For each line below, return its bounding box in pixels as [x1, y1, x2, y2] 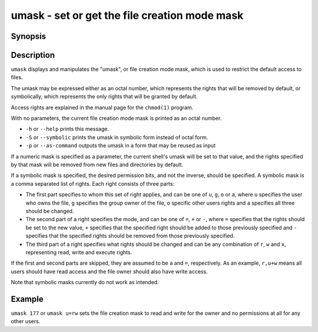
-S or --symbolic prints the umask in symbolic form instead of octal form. [25, 133, 208, 141]
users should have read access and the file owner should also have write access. [11, 268, 208, 275]
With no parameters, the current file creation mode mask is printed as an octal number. [11, 115, 222, 122]
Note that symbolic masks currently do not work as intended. [11, 279, 159, 286]
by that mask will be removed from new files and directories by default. [11, 161, 184, 168]
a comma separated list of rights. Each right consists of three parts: [11, 180, 175, 187]
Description [11, 50, 55, 60]
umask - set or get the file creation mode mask [11, 9, 244, 22]
